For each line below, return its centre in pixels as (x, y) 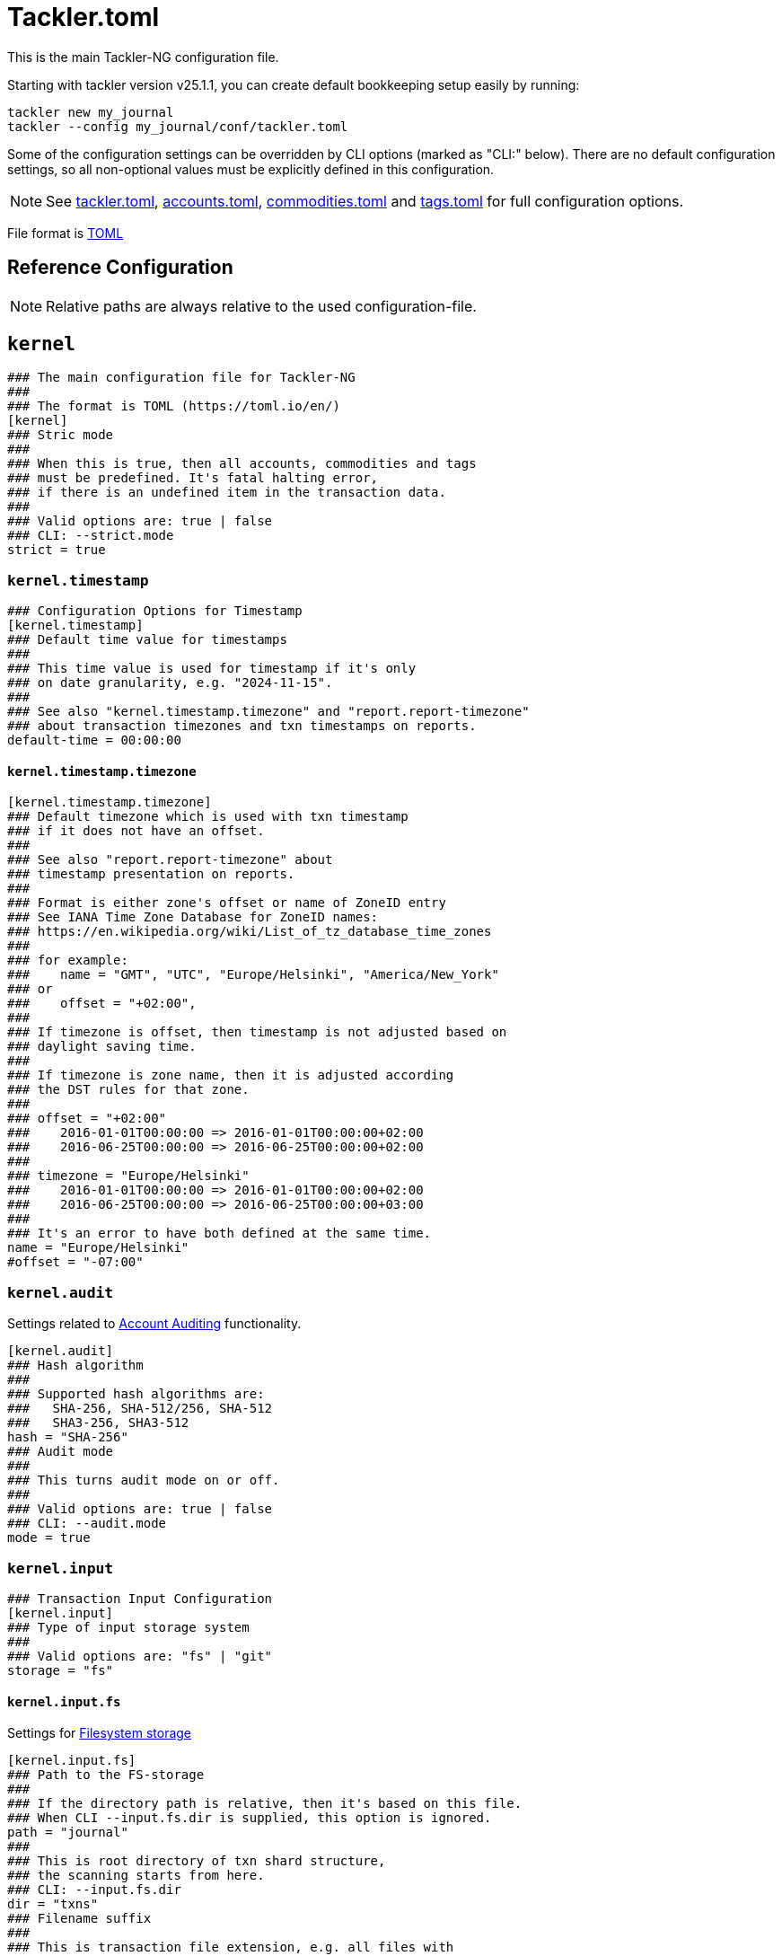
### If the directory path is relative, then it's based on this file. (265, 1804)
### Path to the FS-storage (106, 1775)
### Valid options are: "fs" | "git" (140, 1656)
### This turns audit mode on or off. (144, 1480)
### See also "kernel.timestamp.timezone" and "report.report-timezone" (268, 712)
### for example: (68, 960)
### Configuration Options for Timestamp (155, 611)
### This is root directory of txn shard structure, (197, 1861)
